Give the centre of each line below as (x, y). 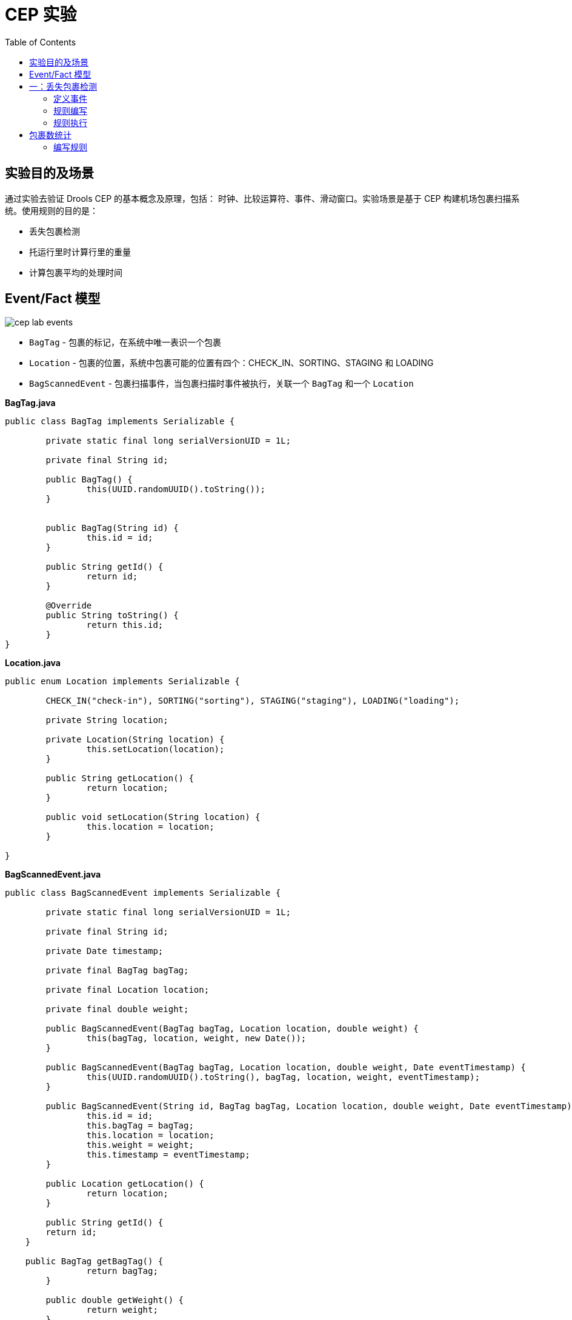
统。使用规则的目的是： (52, 210)
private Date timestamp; (105, 951)
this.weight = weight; (140, 1145)
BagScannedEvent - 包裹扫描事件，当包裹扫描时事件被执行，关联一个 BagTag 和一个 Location (221, 384)
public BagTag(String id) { (112, 528)
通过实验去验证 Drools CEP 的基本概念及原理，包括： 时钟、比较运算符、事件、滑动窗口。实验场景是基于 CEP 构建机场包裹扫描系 (262, 198)
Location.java (33, 663)
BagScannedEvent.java (53, 875)
